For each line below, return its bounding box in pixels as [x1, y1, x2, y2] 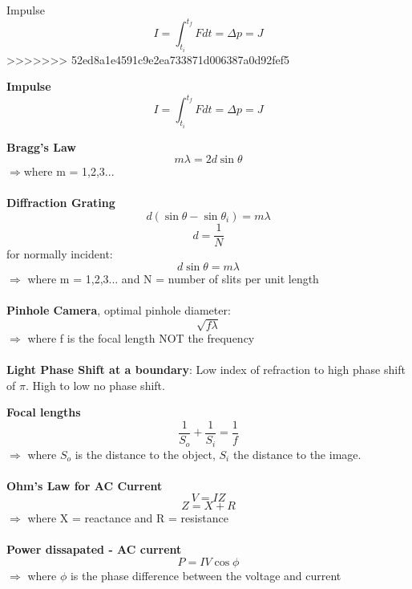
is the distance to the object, [75, 445, 216, 462]
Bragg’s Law [6, 138, 76, 155]
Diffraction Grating [6, 194, 115, 211]
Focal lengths [6, 404, 81, 420]
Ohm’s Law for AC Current [6, 477, 163, 494]
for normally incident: [6, 246, 113, 262]
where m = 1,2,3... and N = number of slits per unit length [27, 270, 319, 286]
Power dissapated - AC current [6, 541, 182, 558]
